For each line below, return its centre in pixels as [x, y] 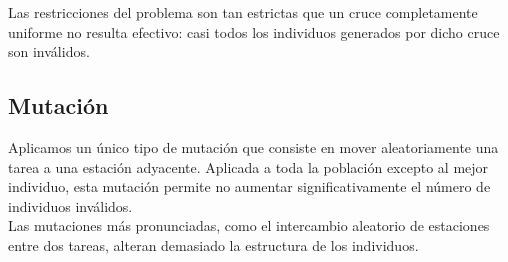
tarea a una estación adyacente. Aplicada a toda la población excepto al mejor [248, 166]
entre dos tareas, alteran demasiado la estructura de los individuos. [213, 244]
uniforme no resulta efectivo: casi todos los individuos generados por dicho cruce [254, 31]
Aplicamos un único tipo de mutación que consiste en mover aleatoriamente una [253, 146]
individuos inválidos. [70, 205]
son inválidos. [49, 51]
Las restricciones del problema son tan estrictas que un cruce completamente [243, 12]
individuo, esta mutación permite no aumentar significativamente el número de [249, 186]
